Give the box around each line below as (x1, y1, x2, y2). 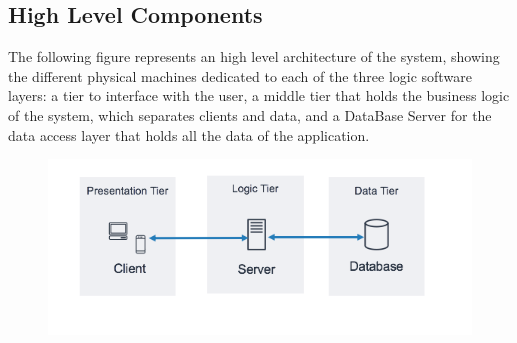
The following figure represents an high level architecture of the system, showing (8, 46, 500, 67)
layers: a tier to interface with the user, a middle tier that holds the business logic (8, 85, 510, 106)
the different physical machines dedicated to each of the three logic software (8, 65, 472, 86)
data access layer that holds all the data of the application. (8, 124, 370, 145)
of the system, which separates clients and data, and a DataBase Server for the (8, 104, 492, 125)
